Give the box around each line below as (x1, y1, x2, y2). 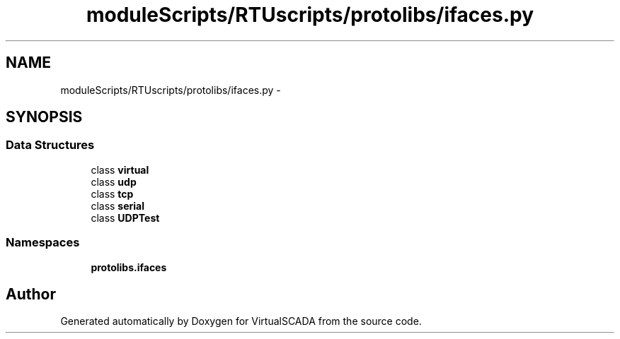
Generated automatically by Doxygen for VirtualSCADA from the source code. (60, 315, 422, 328)
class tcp (91, 187, 134, 200)
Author (6, 285, 56, 303)
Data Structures (6, 138, 95, 153)
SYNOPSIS (6, 108, 83, 126)
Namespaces (6, 235, 80, 250)
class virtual (91, 163, 149, 176)
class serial (91, 199, 145, 212)
